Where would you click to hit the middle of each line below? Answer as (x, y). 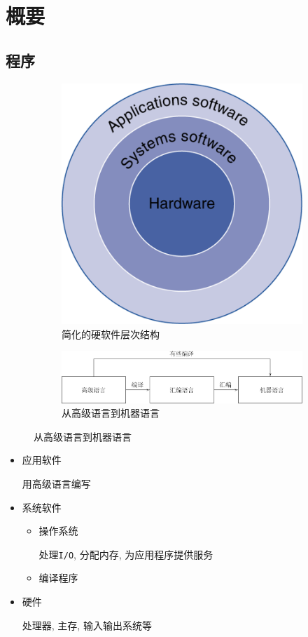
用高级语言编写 (56, 484)
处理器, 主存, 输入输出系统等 (87, 625)
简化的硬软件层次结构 (111, 334)
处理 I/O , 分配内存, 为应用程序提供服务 (126, 554)
